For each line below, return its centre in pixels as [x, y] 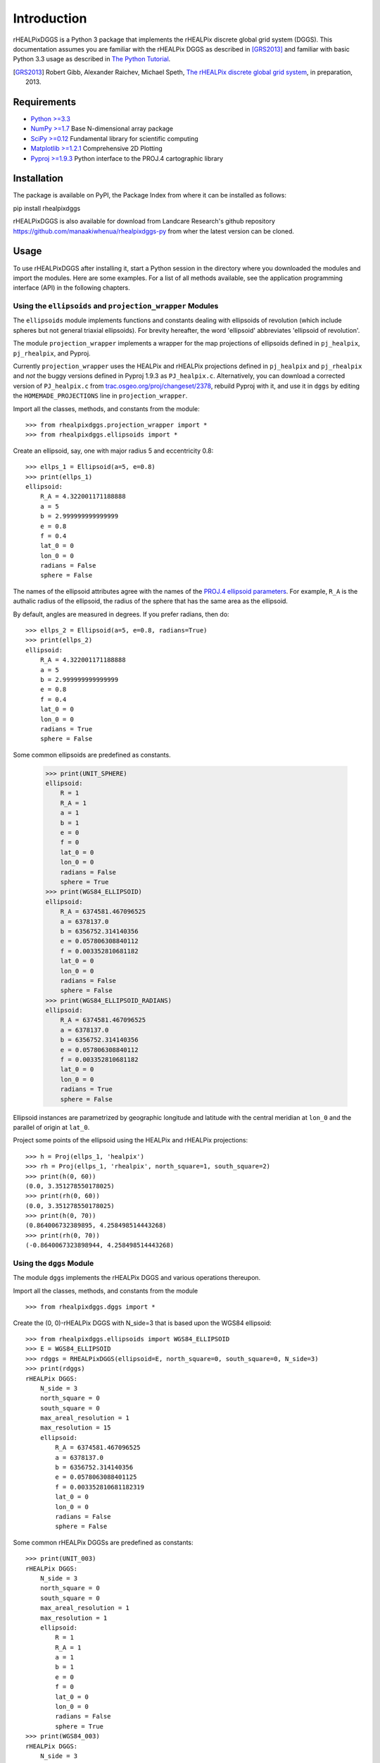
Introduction [50, 18]
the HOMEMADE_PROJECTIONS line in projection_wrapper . [100, 396]
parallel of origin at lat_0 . [51, 1127]
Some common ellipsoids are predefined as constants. [92, 755]
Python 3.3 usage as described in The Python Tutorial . [92, 59]
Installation [38, 179]
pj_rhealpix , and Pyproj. [52, 353]
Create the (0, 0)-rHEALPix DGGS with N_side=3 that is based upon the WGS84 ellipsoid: [142, 1323]
